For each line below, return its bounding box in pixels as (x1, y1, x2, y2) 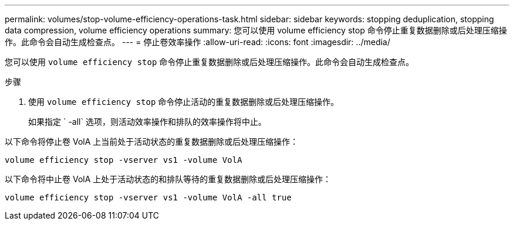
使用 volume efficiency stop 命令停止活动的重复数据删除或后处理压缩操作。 (28, 97, 339, 107)
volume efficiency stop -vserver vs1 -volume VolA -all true (5, 193, 292, 202)
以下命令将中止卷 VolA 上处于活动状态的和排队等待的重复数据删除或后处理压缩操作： (5, 174, 332, 184)
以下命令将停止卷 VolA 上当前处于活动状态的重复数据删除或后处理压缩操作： (5, 137, 299, 146)
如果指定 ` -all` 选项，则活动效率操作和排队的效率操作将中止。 (28, 117, 266, 127)
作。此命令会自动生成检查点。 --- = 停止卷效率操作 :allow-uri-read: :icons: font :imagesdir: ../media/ (5, 37, 391, 47)
